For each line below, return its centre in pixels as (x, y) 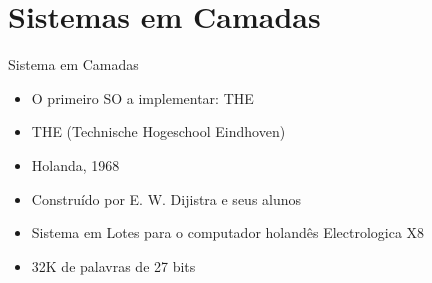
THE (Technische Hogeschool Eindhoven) (158, 131)
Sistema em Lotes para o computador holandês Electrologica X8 (228, 232)
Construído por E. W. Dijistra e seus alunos (166, 198)
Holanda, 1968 (75, 164)
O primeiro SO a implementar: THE (142, 97)
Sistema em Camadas (73, 64)
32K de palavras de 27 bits (113, 265)
